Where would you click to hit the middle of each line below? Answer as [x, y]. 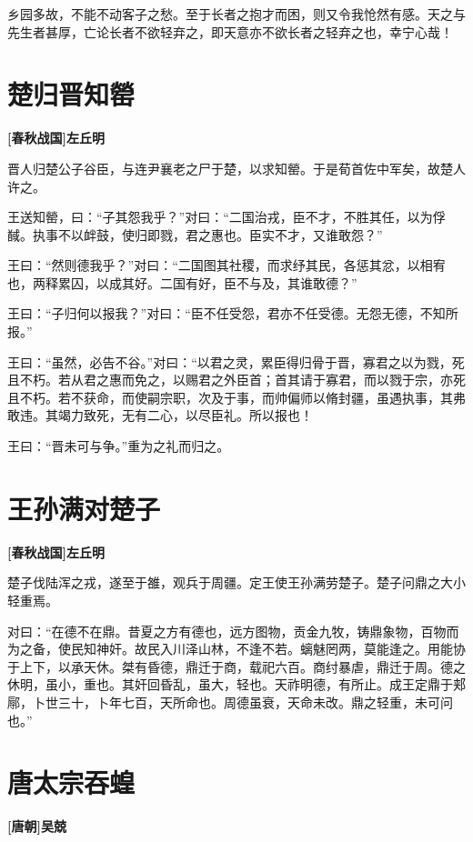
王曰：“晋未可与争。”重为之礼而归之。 [119, 446]
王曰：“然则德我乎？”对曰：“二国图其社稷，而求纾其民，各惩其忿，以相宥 [226, 265]
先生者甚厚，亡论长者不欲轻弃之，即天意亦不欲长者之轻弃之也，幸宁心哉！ [230, 31]
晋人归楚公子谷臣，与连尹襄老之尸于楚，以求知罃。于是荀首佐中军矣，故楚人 [236, 168]
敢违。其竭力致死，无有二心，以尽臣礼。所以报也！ [160, 415]
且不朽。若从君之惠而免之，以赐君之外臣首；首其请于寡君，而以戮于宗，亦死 [236, 380]
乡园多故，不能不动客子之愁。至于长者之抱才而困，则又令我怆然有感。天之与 [236, 14]
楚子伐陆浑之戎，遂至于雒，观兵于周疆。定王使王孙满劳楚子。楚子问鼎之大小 [236, 582]
